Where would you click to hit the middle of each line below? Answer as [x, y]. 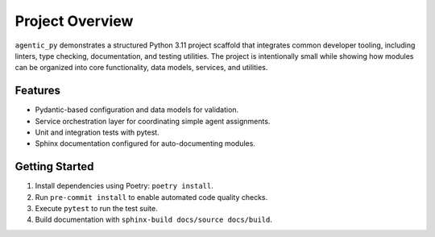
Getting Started [54, 166]
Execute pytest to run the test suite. [96, 209]
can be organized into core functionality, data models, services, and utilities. [141, 68]
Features [37, 91]
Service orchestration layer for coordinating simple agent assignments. [153, 121]
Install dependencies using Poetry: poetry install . [124, 186]
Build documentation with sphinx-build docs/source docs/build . [154, 220]
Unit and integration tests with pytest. [97, 132]
